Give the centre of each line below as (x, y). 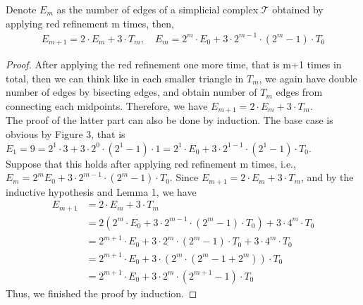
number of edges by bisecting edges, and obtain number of (131, 92)
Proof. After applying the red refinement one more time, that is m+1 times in (174, 64)
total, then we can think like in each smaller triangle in (125, 78)
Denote (21, 9)
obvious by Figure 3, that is (66, 134)
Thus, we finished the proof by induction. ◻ (101, 293)
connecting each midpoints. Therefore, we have (107, 105)
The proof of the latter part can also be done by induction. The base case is (170, 120)
